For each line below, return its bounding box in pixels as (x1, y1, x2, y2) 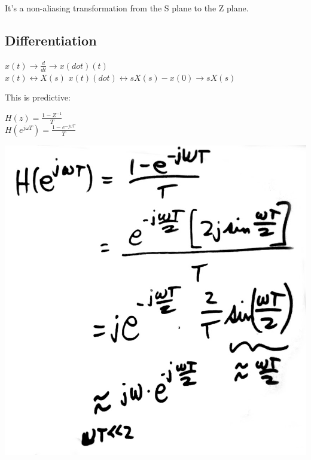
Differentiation (5, 31, 97, 49)
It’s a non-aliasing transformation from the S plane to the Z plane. (5, 2, 249, 14)
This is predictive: (5, 91, 71, 103)
